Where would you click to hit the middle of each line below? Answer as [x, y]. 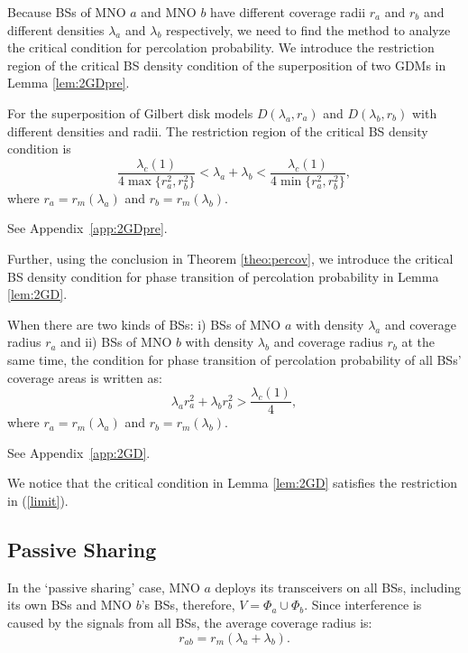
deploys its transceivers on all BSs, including [338, 587]
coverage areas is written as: [85, 377]
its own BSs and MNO [70, 605]
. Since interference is [363, 605]
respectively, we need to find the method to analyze [308, 29]
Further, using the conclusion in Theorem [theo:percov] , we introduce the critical [230, 259]
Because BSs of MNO [67, 12]
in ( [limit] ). [38, 501]
